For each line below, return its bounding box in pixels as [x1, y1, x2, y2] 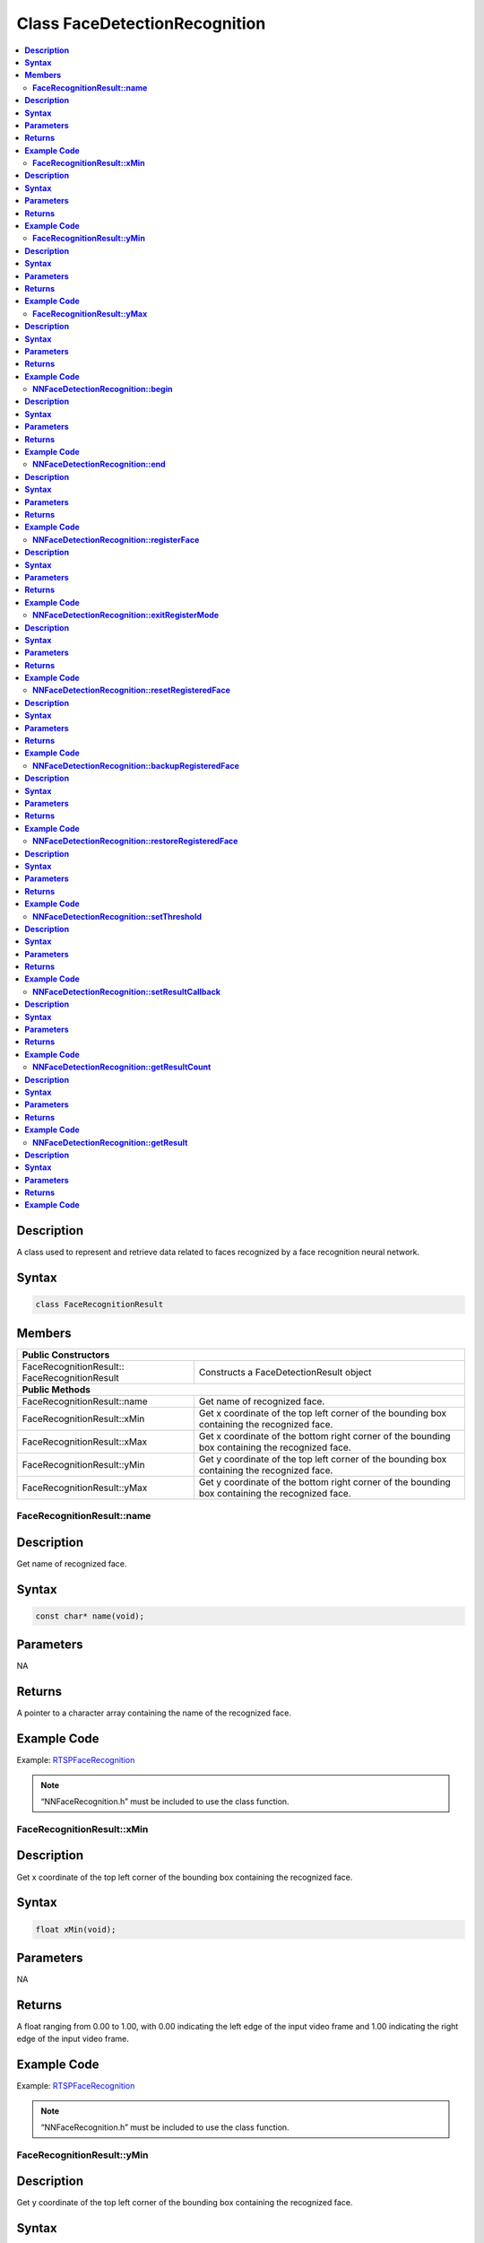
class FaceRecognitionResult [35, 1299, 164, 1310]
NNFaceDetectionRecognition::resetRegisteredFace [32, 685, 230, 695]
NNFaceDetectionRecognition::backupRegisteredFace [32, 760, 239, 771]
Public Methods [22, 1383, 91, 1395]
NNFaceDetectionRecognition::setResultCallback [32, 986, 221, 997]
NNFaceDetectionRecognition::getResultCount [32, 1061, 212, 1072]
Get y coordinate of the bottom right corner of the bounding [198, 1476, 452, 1488]
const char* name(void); [35, 1610, 145, 1621]
